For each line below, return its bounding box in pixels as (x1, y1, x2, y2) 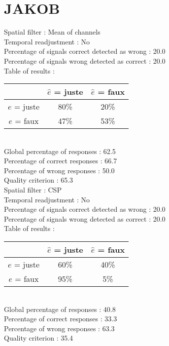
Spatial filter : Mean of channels (4, 27, 101, 37)
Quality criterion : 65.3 (4, 175, 73, 185)
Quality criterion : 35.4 (4, 333, 73, 343)
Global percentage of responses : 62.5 (4, 146, 116, 156)
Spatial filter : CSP (4, 185, 62, 195)
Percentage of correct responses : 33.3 (4, 313, 117, 324)
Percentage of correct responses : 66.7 (4, 155, 117, 166)
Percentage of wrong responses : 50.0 (4, 165, 115, 175)
